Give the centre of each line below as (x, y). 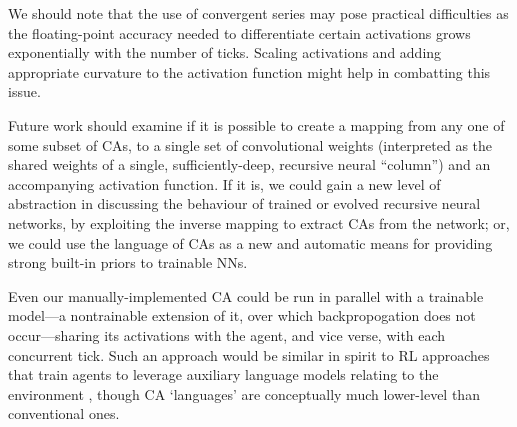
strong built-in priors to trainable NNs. (128, 262)
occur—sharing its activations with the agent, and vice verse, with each (227, 334)
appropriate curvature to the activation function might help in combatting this (249, 71)
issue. (24, 91)
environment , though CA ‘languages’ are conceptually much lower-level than (244, 393)
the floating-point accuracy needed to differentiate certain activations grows (239, 32)
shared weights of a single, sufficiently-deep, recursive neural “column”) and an (249, 164)
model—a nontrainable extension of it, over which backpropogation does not (242, 315)
